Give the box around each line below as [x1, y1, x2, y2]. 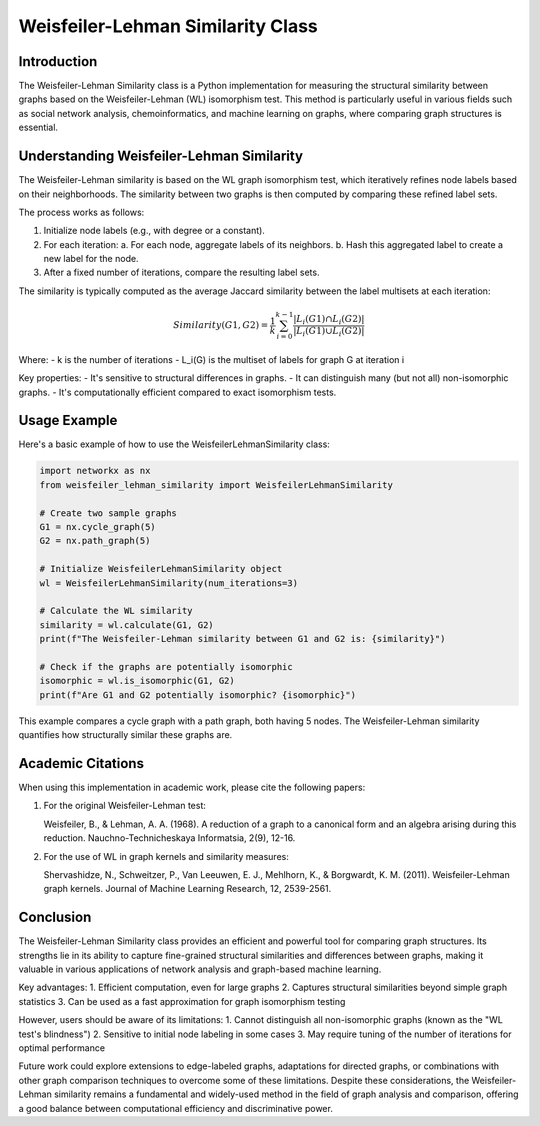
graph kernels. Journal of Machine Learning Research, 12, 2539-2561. [43, 883, 332, 895]
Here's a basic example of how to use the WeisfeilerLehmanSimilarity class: [18, 438, 330, 450]
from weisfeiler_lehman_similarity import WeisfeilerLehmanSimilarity [39, 479, 394, 490]
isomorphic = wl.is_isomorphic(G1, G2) [39, 675, 235, 687]
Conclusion [18, 909, 92, 926]
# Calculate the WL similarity [39, 605, 194, 617]
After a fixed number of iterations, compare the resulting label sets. [43, 266, 320, 279]
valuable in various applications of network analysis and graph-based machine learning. [18, 963, 382, 975]
